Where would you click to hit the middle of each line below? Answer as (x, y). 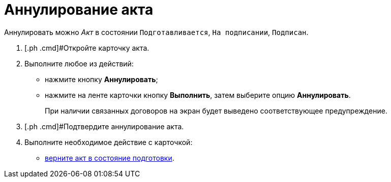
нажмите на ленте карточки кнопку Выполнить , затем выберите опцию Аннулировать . (198, 95)
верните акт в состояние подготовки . (110, 158)
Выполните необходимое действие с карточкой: (109, 142)
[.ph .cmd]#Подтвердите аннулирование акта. (104, 126)
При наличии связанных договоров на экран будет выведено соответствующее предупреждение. (216, 111)
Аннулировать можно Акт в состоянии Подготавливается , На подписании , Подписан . (156, 32)
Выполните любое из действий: (79, 63)
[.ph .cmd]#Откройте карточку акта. (87, 48)
